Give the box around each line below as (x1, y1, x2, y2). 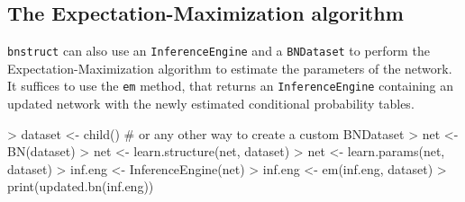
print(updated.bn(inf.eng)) (7, 177, 154, 196)
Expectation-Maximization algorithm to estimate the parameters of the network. (7, 58, 452, 77)
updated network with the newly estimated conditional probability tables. (7, 94, 415, 113)
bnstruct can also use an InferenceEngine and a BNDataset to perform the (7, 41, 430, 60)
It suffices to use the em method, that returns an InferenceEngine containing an (7, 76, 454, 95)
